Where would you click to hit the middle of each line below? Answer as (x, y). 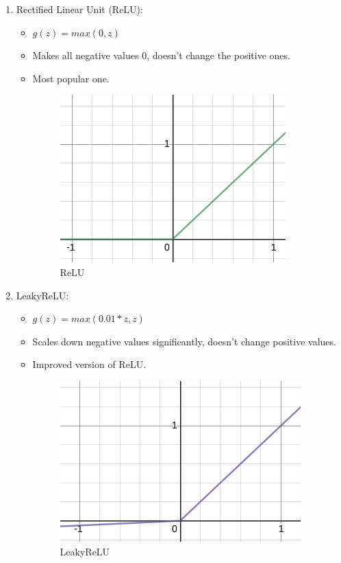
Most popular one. (71, 78)
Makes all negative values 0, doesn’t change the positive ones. (161, 55)
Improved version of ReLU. (89, 364)
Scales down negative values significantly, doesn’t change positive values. (184, 341)
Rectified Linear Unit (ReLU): (79, 9)
